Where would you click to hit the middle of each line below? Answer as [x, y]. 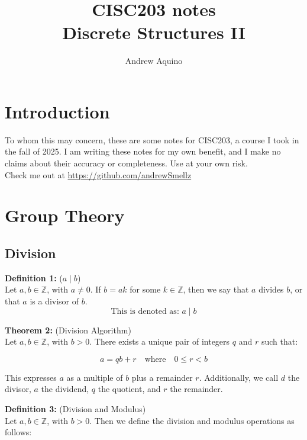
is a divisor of [54, 301]
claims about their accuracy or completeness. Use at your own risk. [126, 163]
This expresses [31, 377]
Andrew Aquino [154, 61]
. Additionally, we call [239, 377]
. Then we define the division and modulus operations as [192, 420]
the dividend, [65, 389]
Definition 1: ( [34, 277]
